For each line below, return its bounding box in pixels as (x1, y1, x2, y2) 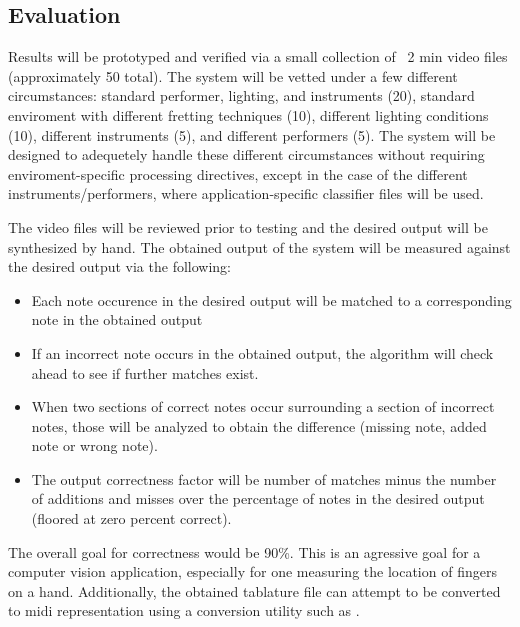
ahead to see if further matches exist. (31, 362, 259, 383)
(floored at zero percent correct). (31, 508, 232, 529)
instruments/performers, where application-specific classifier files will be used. (8, 183, 484, 204)
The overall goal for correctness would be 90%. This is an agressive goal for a (8, 541, 481, 562)
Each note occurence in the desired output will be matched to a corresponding (31, 289, 512, 310)
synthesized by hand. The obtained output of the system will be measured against (8, 236, 511, 257)
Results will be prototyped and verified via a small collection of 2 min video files (8, 46, 508, 67)
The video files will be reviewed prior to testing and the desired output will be (8, 216, 488, 237)
